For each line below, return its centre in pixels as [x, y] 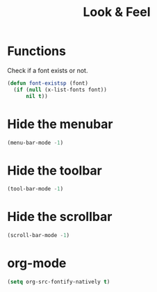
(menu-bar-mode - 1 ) [35, 143]
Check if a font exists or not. [48, 70]
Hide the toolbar [55, 170]
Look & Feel [117, 12]
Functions [36, 51]
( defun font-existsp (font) [48, 83]
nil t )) [37, 96]
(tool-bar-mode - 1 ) [35, 189]
